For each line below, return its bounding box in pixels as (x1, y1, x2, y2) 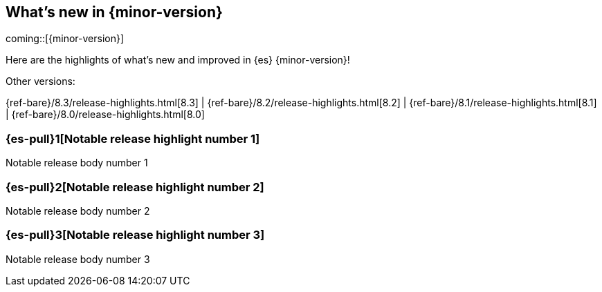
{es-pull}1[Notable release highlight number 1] (6, 131, 260, 146)
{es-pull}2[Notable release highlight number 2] (6, 179, 264, 194)
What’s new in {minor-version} (6, 3, 223, 21)
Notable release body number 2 (6, 204, 150, 217)
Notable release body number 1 (6, 157, 148, 169)
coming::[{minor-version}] (6, 32, 125, 45)
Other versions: (6, 75, 75, 88)
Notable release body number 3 (6, 253, 150, 265)
